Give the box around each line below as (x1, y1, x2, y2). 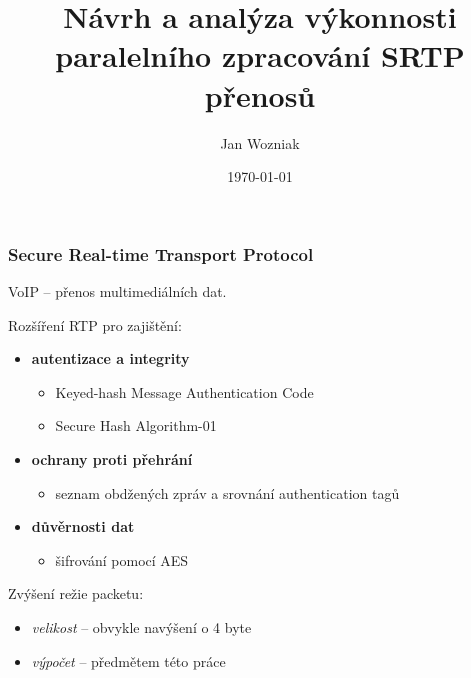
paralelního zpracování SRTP (55, 35, 465, 76)
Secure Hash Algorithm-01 (55, 415, 217, 436)
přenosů (204, 74, 316, 115)
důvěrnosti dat (31, 516, 135, 537)
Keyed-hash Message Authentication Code (55, 381, 314, 402)
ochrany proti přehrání (31, 448, 193, 469)
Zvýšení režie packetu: (8, 583, 144, 604)
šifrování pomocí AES (55, 549, 189, 570)
